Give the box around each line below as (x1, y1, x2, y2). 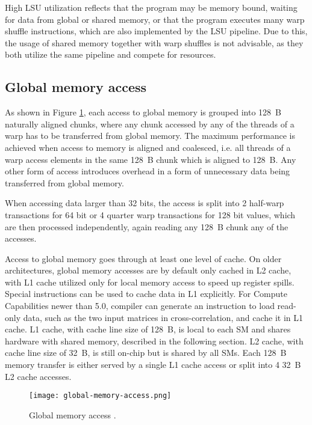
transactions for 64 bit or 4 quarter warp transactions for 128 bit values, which (5, 208, 296, 221)
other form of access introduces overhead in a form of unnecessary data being (5, 165, 290, 177)
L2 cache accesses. (5, 370, 72, 382)
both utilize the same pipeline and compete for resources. (5, 48, 216, 61)
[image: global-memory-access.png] (29, 391, 172, 400)
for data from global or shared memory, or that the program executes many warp (5, 13, 305, 25)
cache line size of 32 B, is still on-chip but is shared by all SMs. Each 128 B (5, 346, 287, 359)
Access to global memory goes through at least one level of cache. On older (5, 252, 282, 264)
